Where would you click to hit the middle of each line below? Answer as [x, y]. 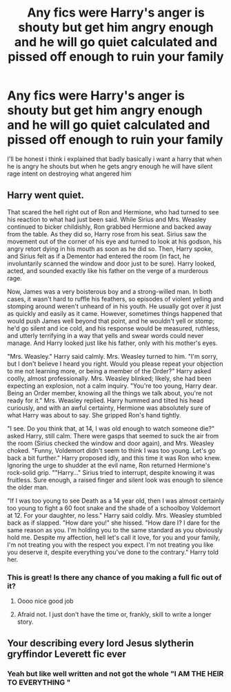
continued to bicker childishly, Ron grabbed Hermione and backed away [110, 227]
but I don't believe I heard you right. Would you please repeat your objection [115, 364]
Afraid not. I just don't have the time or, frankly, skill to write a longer [114, 615]
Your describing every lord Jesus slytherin [101, 643]
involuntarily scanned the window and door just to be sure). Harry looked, [112, 263]
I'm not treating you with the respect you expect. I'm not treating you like [110, 545]
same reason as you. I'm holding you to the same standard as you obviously [115, 530]
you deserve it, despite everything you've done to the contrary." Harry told [113, 552]
